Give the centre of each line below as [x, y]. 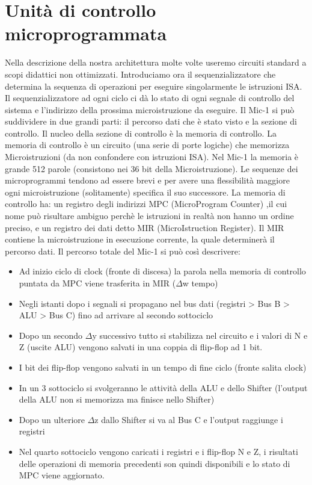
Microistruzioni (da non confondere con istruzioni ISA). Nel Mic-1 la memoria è [152, 157]
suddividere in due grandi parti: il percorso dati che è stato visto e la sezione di [151, 121]
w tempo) [200, 283]
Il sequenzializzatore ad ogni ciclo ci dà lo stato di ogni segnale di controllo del [150, 98]
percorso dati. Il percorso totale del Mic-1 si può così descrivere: [123, 251]
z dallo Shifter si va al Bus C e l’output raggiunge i [189, 419]
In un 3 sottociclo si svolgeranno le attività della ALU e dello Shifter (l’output [163, 387]
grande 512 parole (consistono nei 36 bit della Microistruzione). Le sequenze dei [151, 168]
